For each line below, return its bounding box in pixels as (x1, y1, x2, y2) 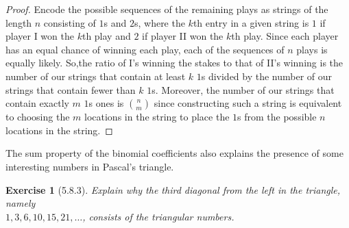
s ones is (88, 96, 124, 110)
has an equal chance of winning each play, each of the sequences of (5, 42, 285, 56)
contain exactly (5, 96, 69, 110)
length (5, 15, 32, 29)
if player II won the (142, 29, 224, 43)
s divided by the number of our (201, 68, 333, 83)
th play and (82, 29, 131, 43)
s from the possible (237, 110, 317, 124)
